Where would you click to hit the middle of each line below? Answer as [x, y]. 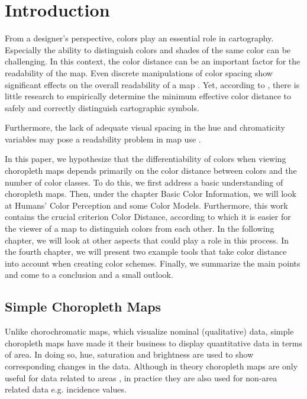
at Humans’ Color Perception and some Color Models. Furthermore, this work [146, 205]
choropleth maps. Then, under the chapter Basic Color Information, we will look [151, 194]
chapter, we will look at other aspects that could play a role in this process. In [147, 240]
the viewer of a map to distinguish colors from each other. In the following [140, 228]
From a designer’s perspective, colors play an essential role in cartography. [139, 38]
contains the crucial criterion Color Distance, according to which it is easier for [148, 217]
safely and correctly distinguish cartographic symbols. [102, 107]
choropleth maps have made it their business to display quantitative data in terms [154, 343]
